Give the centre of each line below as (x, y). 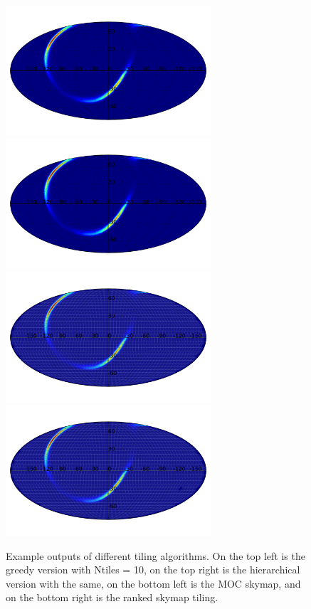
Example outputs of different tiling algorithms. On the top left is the (155, 555)
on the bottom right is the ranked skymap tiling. (112, 597)
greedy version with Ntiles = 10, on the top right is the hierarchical (153, 570)
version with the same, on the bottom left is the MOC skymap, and (153, 583)
